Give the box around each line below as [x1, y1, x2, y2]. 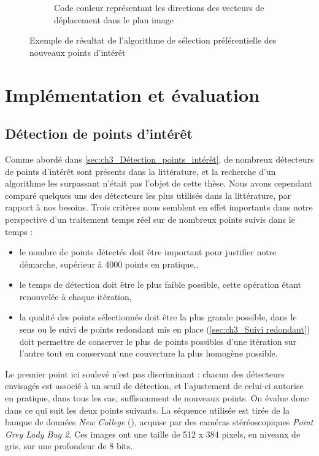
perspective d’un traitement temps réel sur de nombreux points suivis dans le [5, 212, 295, 225]
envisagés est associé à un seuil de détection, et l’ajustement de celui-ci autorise [5, 379, 304, 392]
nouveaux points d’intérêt [29, 45, 126, 58]
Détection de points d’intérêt [5, 124, 193, 143]
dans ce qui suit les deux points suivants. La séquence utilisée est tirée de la [5, 403, 290, 416]
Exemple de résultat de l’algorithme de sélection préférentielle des [29, 34, 277, 47]
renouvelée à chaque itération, [19, 290, 132, 303]
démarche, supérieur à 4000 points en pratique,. [19, 257, 199, 270]
